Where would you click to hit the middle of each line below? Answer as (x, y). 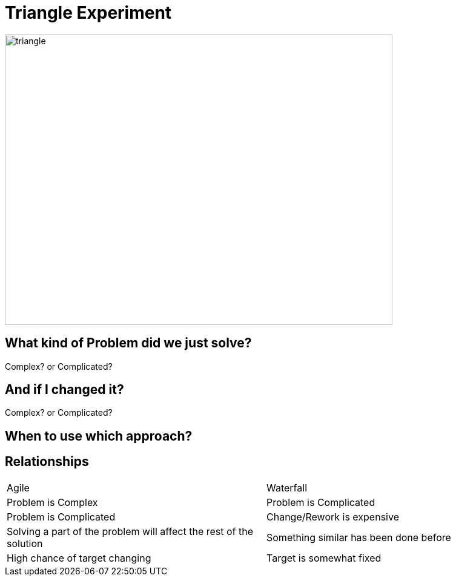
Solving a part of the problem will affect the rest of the (130, 531)
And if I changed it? (64, 390)
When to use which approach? (99, 436)
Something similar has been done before (359, 537)
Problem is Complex (52, 502)
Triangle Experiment (88, 13)
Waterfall (287, 487)
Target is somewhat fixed (324, 558)
